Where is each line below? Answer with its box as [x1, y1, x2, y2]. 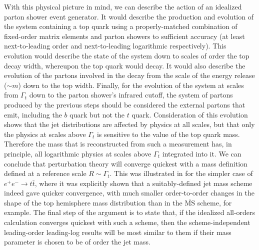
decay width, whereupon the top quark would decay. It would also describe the [4, 60, 245, 70]
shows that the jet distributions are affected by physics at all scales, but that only [4, 119, 255, 129]
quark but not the [69, 109, 124, 119]
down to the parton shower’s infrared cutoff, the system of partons [29, 89, 233, 100]
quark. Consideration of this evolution [131, 109, 248, 119]
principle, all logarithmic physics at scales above [4, 148, 151, 158]
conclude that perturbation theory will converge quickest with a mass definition [4, 158, 247, 168]
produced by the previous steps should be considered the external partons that [4, 99, 245, 109]
